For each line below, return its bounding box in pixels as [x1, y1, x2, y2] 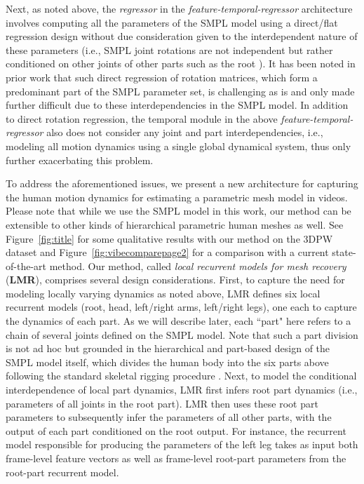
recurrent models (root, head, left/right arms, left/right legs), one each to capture [6, 300, 357, 314]
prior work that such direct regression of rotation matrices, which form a [6, 69, 318, 84]
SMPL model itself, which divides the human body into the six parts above [6, 354, 329, 369]
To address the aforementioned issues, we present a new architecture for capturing [6, 176, 358, 191]
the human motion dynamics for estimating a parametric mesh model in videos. [6, 189, 348, 204]
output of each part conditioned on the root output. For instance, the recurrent [6, 423, 346, 438]
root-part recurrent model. [6, 464, 119, 479]
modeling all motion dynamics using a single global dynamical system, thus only [6, 138, 351, 153]
